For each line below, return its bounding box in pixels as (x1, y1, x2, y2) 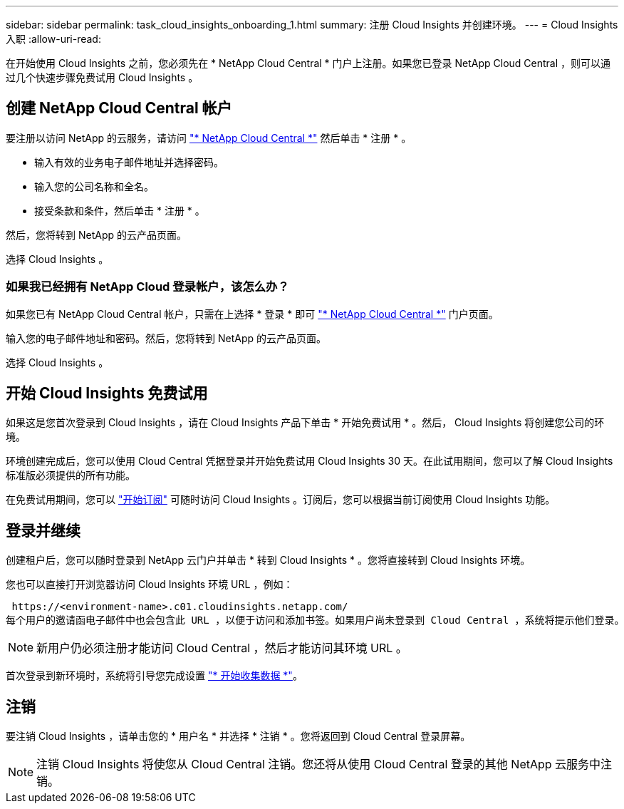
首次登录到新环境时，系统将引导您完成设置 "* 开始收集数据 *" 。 (6, 669, 303, 682)
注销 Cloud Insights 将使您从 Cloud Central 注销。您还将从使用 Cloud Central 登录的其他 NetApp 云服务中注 (36, 757, 613, 772)
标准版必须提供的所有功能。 (6, 469, 135, 482)
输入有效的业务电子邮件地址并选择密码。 (34, 155, 224, 168)
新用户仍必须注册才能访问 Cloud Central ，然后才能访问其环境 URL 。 (36, 641, 407, 656)
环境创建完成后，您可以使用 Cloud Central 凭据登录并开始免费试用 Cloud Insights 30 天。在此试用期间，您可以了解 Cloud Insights (6, 455, 613, 468)
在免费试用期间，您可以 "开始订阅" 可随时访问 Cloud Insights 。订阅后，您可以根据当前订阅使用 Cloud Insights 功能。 (6, 493, 556, 506)
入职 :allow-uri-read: (6, 33, 101, 45)
